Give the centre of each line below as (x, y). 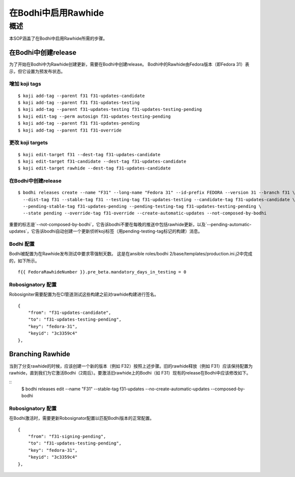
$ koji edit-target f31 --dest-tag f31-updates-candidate (89, 154)
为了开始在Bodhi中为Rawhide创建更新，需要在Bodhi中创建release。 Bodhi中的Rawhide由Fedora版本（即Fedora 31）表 (129, 65)
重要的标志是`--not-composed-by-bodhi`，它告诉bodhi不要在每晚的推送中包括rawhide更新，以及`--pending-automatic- (130, 224)
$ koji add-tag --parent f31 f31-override (70, 130)
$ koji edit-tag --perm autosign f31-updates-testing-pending (94, 116)
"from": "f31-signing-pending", (67, 437)
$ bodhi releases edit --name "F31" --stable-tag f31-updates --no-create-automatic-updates (116, 389)
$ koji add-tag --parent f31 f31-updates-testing (79, 103)
